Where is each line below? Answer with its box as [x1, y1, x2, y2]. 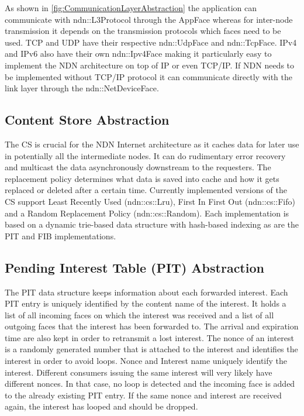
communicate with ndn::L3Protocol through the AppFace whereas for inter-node [5, 13, 293, 25]
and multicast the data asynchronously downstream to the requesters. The [5, 161, 271, 173]
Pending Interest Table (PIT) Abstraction [5, 258, 264, 276]
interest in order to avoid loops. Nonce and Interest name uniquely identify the [5, 355, 288, 367]
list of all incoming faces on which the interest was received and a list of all [5, 308, 274, 321]
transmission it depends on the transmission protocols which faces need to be [5, 25, 281, 37]
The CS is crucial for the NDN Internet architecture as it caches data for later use [5, 137, 299, 150]
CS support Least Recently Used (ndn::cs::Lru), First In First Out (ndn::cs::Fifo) [5, 195, 295, 207]
